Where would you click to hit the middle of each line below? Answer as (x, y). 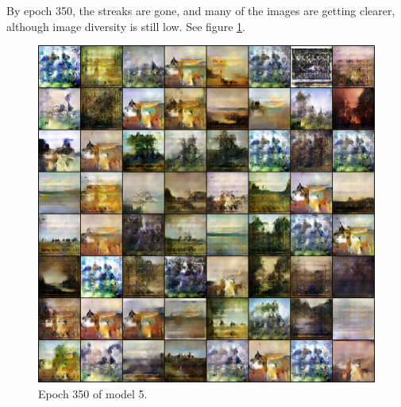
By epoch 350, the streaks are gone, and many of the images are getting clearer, (201, 10)
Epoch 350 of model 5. (93, 393)
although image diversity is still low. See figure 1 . (126, 26)
